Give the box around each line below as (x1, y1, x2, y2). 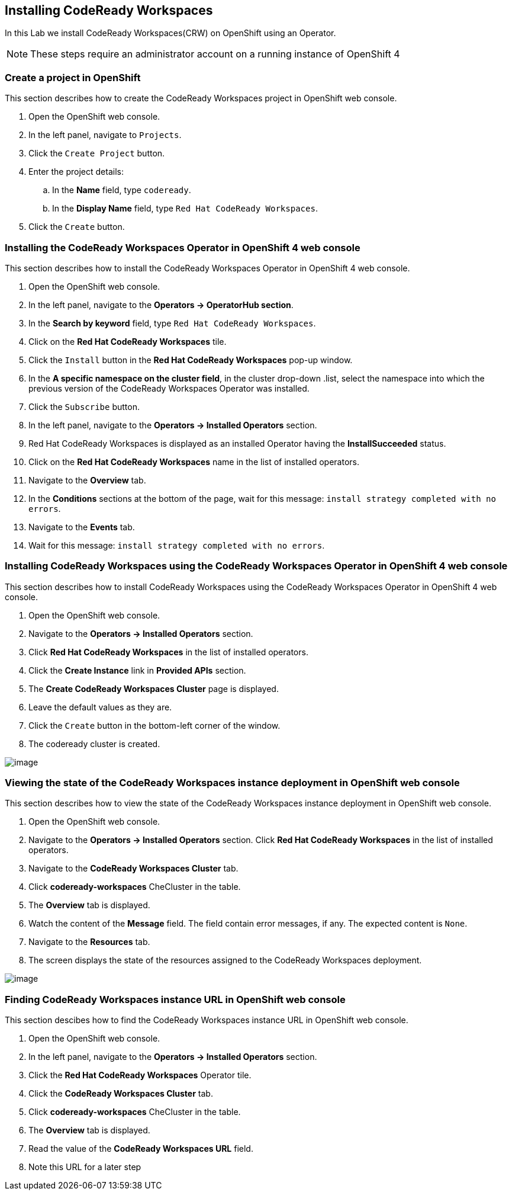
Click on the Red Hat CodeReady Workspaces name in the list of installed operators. (28, 456, 359, 467)
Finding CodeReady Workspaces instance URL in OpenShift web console (5, 993, 346, 1005)
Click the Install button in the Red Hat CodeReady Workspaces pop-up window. (28, 354, 353, 365)
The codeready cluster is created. (28, 738, 160, 749)
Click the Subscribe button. (28, 401, 140, 412)
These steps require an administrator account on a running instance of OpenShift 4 (30, 48, 400, 60)
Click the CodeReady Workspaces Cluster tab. (28, 1088, 213, 1099)
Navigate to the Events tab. (28, 521, 135, 532)
